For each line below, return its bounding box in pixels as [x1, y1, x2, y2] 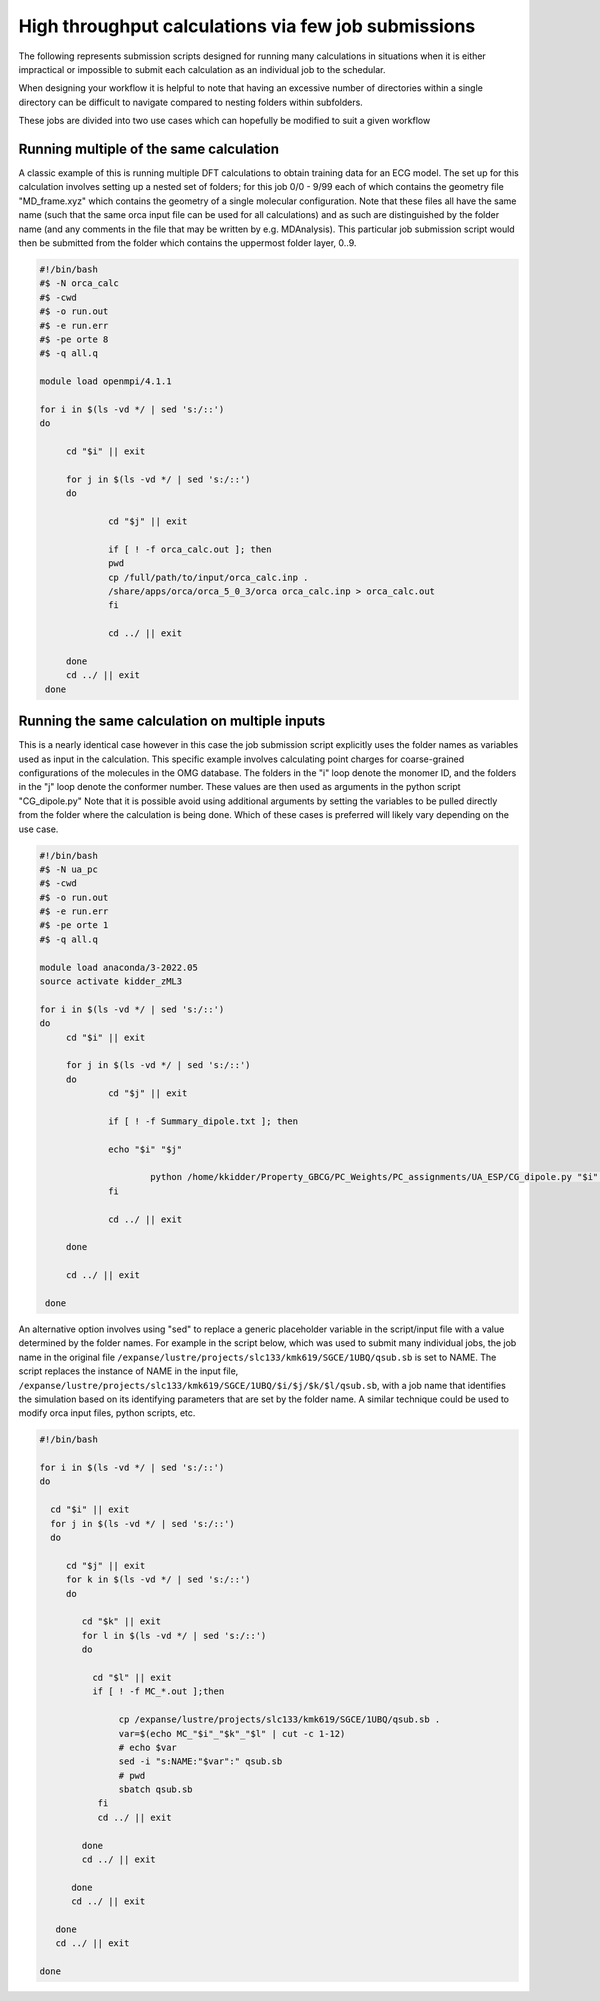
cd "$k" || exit [81, 1616, 162, 1627]
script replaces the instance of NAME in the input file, [18, 1365, 239, 1377]
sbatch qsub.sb [118, 1784, 194, 1795]
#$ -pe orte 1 [39, 920, 109, 931]
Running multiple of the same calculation [18, 140, 280, 157]
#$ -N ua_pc [39, 863, 99, 875]
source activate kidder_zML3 [39, 976, 183, 987]
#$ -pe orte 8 [39, 333, 109, 345]
